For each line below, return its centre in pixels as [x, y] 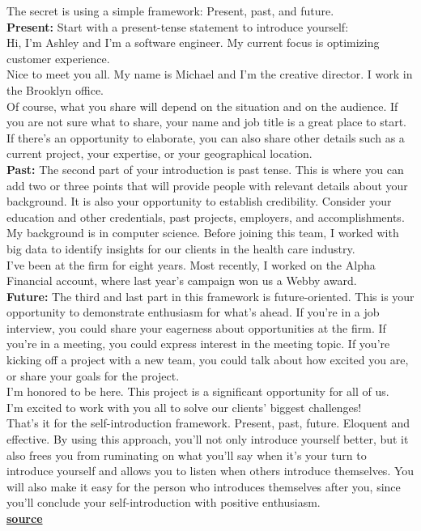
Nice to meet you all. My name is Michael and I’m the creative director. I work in [210, 74]
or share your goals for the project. [93, 375]
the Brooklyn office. [55, 89]
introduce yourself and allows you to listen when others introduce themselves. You [210, 471]
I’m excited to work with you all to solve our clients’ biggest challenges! [184, 407]
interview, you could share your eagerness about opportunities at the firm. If [196, 327]
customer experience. [58, 58]
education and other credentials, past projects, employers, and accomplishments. [206, 217]
